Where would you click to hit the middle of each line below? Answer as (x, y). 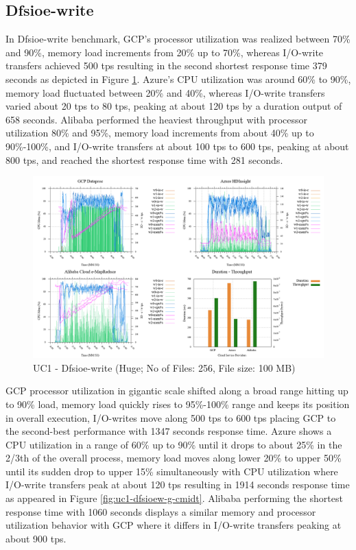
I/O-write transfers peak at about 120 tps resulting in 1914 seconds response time (178, 485)
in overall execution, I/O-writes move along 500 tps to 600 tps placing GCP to (171, 417)
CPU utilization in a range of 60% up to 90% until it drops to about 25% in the (174, 444)
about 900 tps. (36, 538)
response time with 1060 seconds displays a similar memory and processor (161, 511)
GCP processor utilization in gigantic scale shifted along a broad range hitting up (177, 391)
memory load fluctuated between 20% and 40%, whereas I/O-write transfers (165, 92)
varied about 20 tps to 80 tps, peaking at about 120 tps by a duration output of (174, 106)
